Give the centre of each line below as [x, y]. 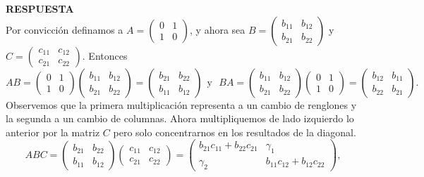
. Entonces [105, 55]
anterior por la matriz [53, 132]
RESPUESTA [40, 8]
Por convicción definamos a [65, 29]
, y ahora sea [218, 29]
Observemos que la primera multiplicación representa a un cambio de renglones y [181, 104]
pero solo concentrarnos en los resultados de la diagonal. [235, 132]
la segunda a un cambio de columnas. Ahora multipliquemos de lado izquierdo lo [180, 118]
